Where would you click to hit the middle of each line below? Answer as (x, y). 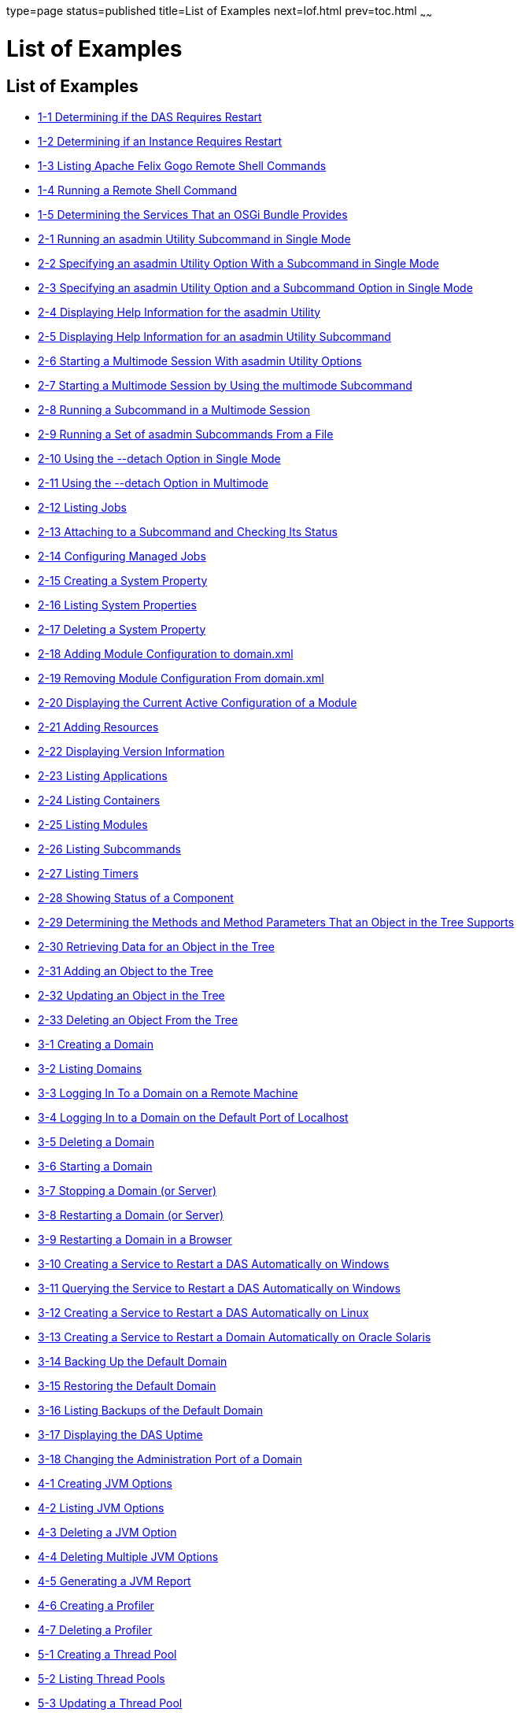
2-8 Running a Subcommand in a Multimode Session (174, 409)
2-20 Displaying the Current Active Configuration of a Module (198, 702)
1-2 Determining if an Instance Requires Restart (160, 141)
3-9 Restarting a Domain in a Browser (135, 1239)
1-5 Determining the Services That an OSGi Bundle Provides (193, 214)
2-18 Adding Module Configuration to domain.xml (166, 653)
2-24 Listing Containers (99, 800)
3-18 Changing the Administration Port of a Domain (170, 1459)
